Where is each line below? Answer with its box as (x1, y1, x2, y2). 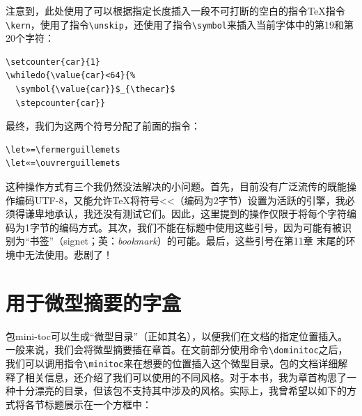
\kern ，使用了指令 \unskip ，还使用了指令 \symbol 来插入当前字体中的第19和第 (6, 17, 354, 31)
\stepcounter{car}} (15, 98, 106, 108)
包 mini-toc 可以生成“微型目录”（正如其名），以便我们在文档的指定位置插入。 (6, 328, 348, 343)
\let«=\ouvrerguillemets (6, 158, 120, 169)
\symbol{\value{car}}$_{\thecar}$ (15, 84, 175, 95)
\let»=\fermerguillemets (6, 144, 120, 155)
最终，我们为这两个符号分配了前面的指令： (6, 118, 200, 133)
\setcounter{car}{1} (6, 56, 101, 67)
